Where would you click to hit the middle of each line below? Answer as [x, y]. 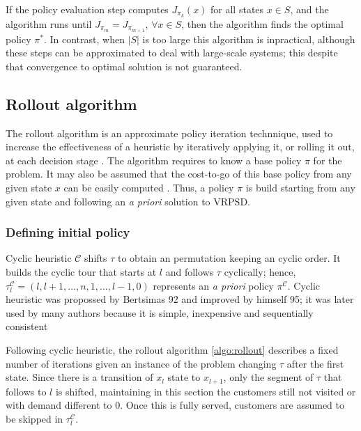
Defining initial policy [68, 232]
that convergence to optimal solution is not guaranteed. [124, 66]
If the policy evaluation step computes [87, 9]
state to [184, 377]
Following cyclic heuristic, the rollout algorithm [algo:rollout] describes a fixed [172, 350]
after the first [315, 363]
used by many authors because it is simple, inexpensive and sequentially [160, 312]
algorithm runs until [49, 23]
